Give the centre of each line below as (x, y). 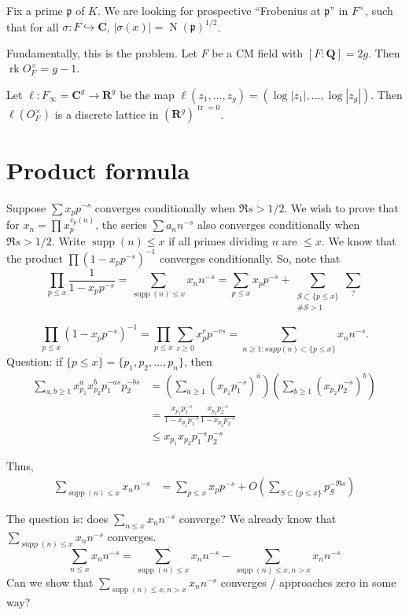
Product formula (98, 169)
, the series (121, 225)
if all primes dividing (219, 240)
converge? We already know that (258, 519)
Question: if (35, 361)
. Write (68, 240)
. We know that (359, 240)
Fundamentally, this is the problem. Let (102, 52)
